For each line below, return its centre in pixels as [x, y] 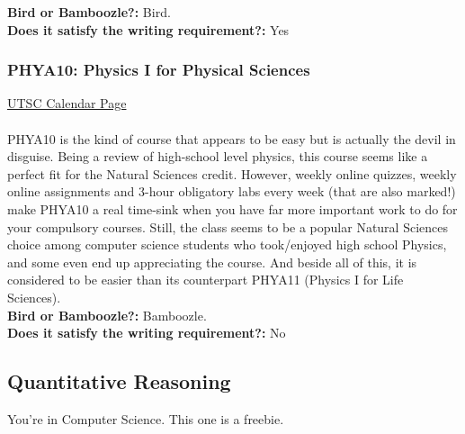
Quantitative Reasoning [119, 381]
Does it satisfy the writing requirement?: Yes [148, 29]
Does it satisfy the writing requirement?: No [147, 333]
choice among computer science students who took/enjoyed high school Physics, [227, 244]
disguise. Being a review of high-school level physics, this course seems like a [218, 156]
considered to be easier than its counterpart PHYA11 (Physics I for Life [206, 280]
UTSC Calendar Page [67, 103]
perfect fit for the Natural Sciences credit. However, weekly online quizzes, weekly [232, 173]
